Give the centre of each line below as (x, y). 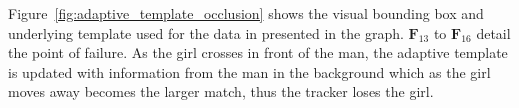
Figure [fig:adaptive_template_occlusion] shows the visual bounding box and (246, 13)
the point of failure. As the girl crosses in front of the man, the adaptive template (258, 52)
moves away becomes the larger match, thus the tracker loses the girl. (221, 91)
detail (493, 32)
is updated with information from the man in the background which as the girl (249, 71)
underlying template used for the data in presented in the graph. (206, 32)
